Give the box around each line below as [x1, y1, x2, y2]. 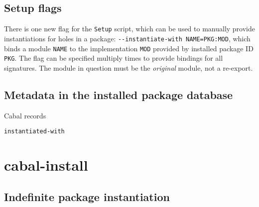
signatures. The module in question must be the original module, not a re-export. [4, 62, 253, 73]
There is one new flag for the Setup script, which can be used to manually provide [4, 23, 256, 34]
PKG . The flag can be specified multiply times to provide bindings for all [4, 53, 223, 63]
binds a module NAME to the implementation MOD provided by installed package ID [4, 43, 254, 53]
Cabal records [4, 110, 46, 120]
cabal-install [4, 155, 88, 175]
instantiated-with [4, 128, 65, 135]
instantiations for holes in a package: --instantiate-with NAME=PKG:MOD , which [4, 33, 251, 43]
